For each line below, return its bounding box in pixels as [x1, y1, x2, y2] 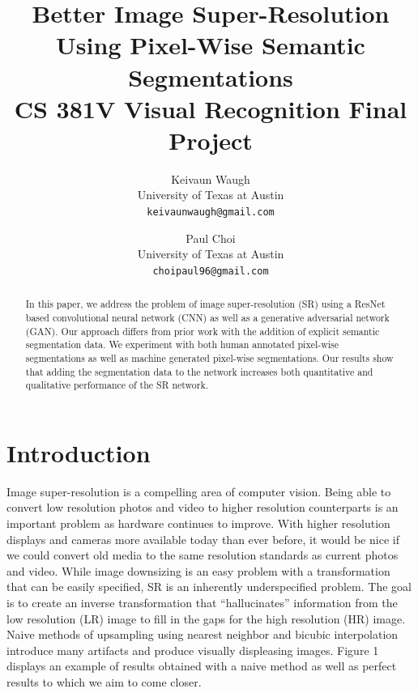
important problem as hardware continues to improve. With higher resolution [6, 515, 390, 532]
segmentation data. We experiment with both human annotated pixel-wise [25, 338, 339, 351]
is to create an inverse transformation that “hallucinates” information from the [6, 594, 398, 611]
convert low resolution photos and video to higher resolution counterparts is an [6, 499, 399, 516]
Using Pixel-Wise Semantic [56, 28, 365, 62]
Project [168, 123, 253, 156]
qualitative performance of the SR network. [25, 378, 209, 392]
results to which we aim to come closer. [6, 674, 202, 691]
